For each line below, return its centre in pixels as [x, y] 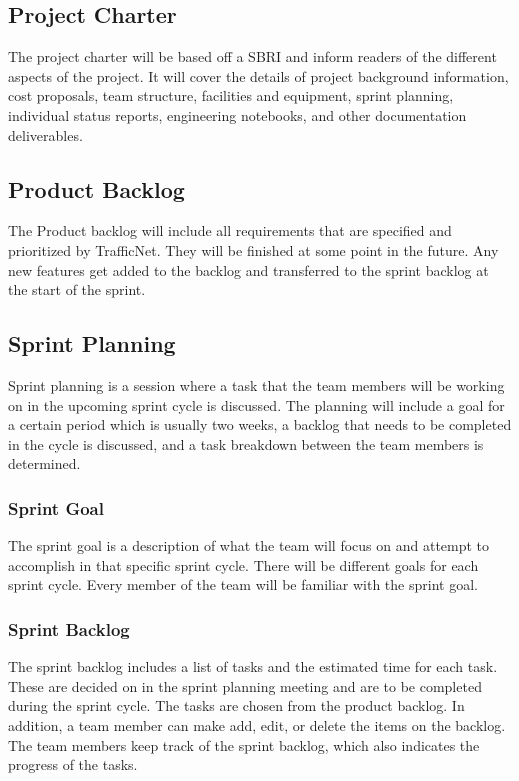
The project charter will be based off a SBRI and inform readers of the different [252, 56]
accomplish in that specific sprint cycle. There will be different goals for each [243, 564]
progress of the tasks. [73, 764]
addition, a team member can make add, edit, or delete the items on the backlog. [257, 724]
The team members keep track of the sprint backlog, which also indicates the [244, 744]
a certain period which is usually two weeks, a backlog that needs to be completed [260, 424]
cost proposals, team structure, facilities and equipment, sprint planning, [231, 95]
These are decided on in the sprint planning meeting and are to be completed [245, 685]
